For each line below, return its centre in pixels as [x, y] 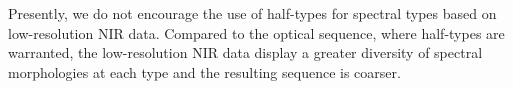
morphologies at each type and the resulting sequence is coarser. [204, 71]
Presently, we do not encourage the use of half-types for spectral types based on [252, 13]
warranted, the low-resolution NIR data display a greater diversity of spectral [245, 52]
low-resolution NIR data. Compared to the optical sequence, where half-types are [256, 32]
